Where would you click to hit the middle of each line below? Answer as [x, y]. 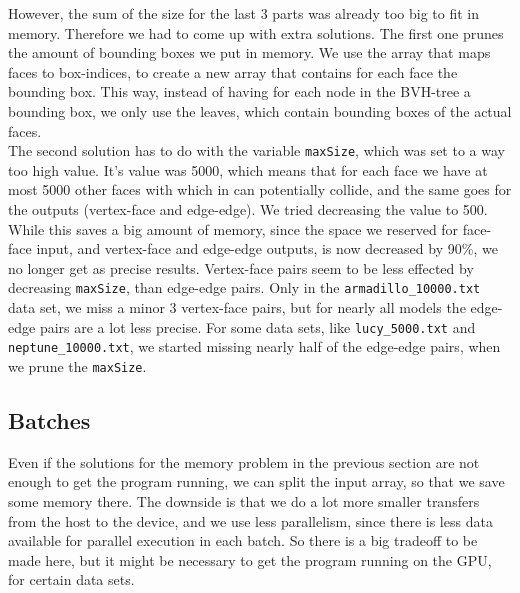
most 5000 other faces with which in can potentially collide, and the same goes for [260, 189]
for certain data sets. [71, 579]
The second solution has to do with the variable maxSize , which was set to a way [256, 150]
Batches [49, 419]
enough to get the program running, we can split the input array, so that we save [256, 481]
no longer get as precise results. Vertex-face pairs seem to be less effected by [241, 267]
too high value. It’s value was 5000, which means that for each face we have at [248, 169]
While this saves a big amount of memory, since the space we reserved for [233, 228]
